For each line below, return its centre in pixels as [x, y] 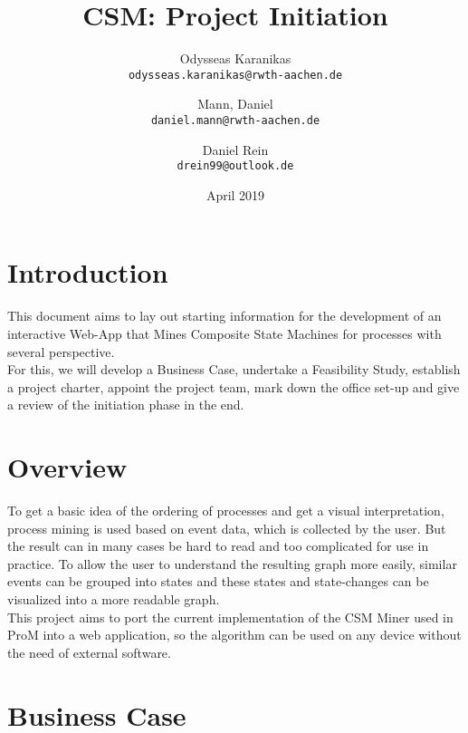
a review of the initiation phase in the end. [126, 405]
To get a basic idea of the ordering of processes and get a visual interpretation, [226, 511]
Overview [67, 467]
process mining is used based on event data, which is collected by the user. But [227, 528]
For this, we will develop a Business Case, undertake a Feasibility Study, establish [234, 369]
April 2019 [235, 194]
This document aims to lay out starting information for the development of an [224, 316]
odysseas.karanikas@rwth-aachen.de [235, 75]
